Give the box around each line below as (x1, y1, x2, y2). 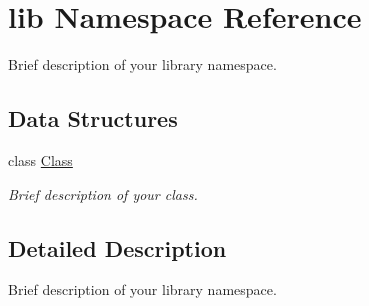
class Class (8, 149, 73, 170)
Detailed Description (8, 232, 227, 263)
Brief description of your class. (8, 183, 198, 204)
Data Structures (8, 103, 178, 134)
